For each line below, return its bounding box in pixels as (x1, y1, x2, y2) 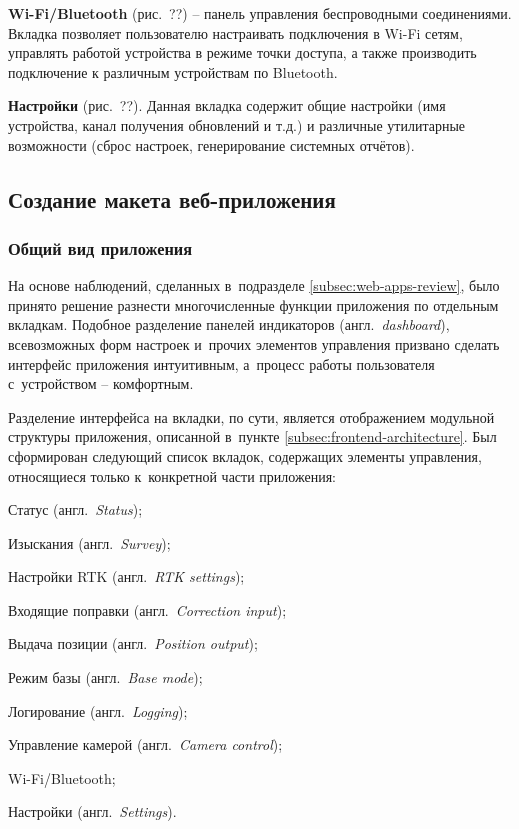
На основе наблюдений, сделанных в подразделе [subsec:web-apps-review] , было (8, 275, 500, 296)
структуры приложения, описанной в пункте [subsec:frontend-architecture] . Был (8, 426, 497, 447)
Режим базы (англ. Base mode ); (8, 667, 203, 688)
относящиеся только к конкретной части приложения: (8, 465, 336, 486)
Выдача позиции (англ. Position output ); (8, 633, 258, 654)
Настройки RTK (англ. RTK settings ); (8, 566, 245, 587)
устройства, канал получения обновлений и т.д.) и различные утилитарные (8, 114, 465, 135)
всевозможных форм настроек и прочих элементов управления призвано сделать (8, 333, 500, 354)
